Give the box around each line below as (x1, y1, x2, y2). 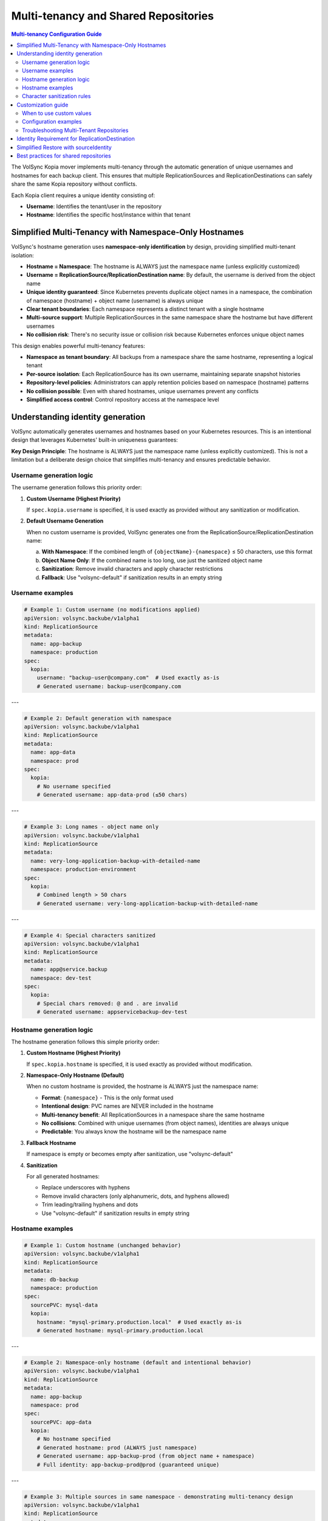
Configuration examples (22, 118, 82, 125)
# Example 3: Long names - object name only (24, 823, 159, 830)
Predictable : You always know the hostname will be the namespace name (41, 1128, 227, 1135)
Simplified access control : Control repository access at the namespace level (26, 395, 219, 403)
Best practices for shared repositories (16, 152, 112, 159)
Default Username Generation (26, 517, 104, 524)
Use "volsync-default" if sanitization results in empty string (41, 1209, 190, 1217)
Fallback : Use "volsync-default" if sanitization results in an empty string (41, 574, 222, 581)
